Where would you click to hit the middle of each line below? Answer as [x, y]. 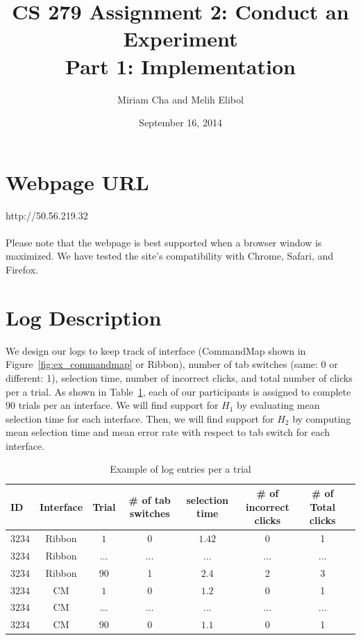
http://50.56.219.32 [47, 215]
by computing [322, 418]
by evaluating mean [278, 405]
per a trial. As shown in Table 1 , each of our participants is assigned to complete [178, 391]
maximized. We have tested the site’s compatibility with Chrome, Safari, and [170, 256]
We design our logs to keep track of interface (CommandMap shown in [156, 350]
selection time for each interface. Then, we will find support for [140, 418]
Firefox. [22, 269]
